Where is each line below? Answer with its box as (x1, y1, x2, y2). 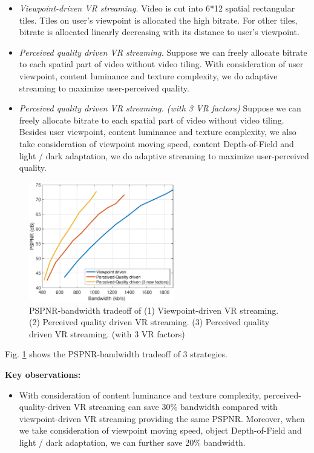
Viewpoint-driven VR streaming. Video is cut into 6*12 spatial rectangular (19, 2, 295, 14)
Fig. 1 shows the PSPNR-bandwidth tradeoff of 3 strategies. (5, 348, 227, 360)
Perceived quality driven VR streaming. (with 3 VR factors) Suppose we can (19, 102, 301, 114)
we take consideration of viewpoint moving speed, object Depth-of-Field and (19, 424, 302, 437)
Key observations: (5, 368, 81, 381)
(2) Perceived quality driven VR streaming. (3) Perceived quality (29, 316, 270, 328)
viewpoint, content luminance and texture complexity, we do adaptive (19, 69, 278, 82)
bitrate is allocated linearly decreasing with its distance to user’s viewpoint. (19, 25, 299, 38)
